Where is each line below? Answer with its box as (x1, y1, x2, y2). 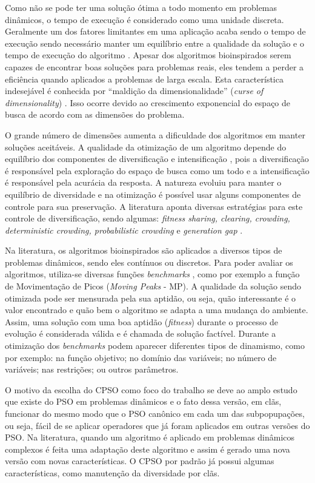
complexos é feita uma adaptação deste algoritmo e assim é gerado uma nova (5, 442, 290, 455)
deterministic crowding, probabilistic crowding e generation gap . (5, 223, 243, 236)
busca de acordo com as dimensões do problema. (5, 108, 185, 121)
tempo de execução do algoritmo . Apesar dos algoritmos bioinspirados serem (5, 49, 291, 61)
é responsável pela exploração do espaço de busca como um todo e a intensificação (5, 164, 310, 177)
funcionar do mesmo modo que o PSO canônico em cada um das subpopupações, (5, 407, 305, 419)
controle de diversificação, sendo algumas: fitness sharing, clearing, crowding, (5, 212, 290, 225)
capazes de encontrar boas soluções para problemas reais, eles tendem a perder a (5, 60, 304, 73)
